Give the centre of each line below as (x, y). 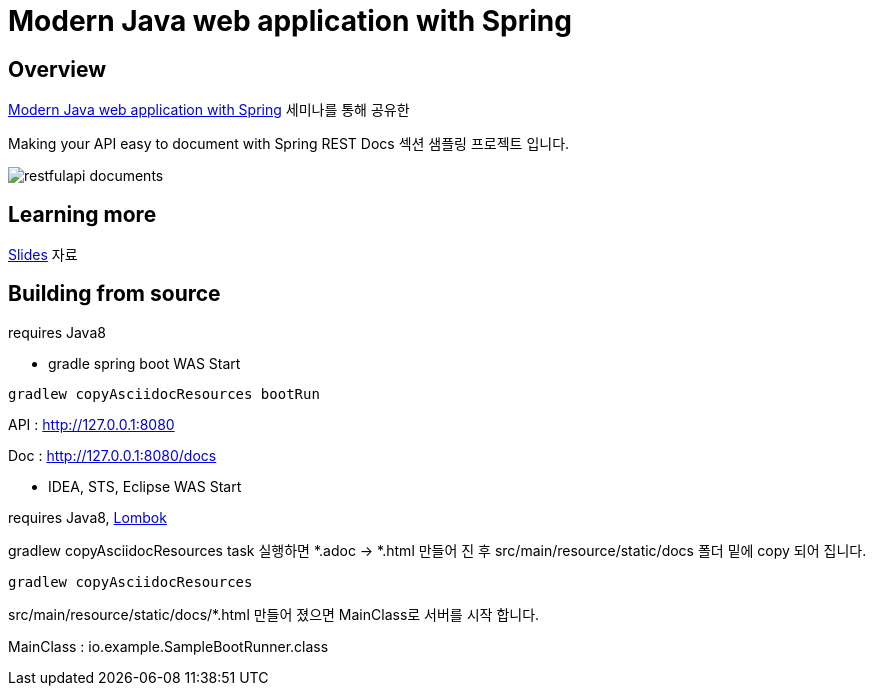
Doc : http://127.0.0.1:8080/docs (112, 455)
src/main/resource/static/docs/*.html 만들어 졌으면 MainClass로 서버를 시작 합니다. (274, 614)
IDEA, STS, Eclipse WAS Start (145, 486)
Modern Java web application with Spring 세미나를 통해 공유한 (209, 110)
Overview (57, 69)
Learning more (82, 214)
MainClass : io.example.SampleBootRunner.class (168, 646)
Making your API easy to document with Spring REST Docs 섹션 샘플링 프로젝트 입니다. (289, 144)
